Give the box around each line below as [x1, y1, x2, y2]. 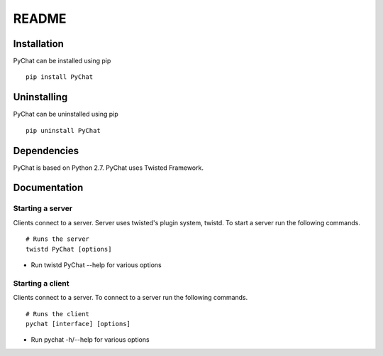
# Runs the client [26, 310, 90, 318]
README [13, 11, 67, 26]
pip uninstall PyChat [26, 126, 101, 134]
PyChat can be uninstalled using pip [13, 110, 118, 119]
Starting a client [13, 278, 70, 288]
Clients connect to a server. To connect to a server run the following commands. [13, 293, 248, 302]
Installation [13, 38, 64, 50]
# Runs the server [26, 235, 90, 243]
